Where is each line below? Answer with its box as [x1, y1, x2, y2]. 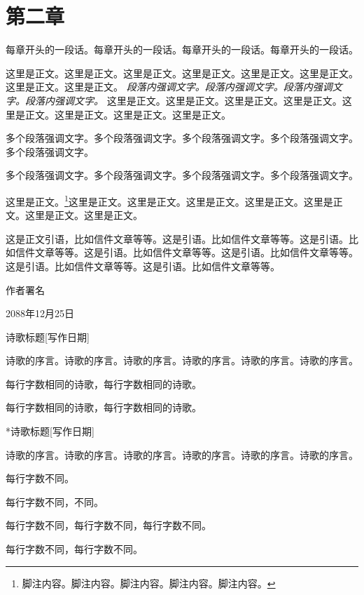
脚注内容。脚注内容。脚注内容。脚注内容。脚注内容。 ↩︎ [22, 575, 276, 590]
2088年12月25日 [6, 306, 74, 321]
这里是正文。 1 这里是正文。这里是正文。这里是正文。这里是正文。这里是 [6, 192, 333, 208]
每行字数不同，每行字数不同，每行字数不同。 [6, 518, 211, 533]
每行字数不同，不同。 [6, 494, 104, 509]
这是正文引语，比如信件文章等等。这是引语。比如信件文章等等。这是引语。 [6, 231, 349, 246]
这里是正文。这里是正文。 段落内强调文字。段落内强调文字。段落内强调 [6, 79, 332, 94]
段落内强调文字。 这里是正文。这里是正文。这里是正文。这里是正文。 [24, 93, 342, 107]
